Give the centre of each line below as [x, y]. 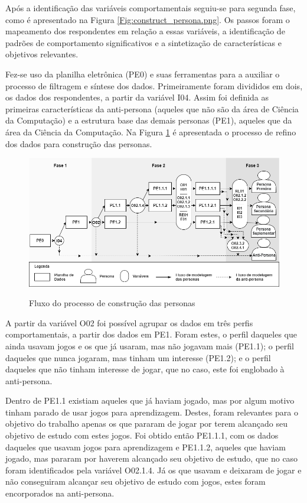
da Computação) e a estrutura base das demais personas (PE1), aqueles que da [149, 120]
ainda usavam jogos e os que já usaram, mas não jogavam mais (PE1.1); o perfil [150, 345]
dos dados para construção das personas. [79, 143]
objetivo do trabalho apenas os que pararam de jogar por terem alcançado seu [147, 424]
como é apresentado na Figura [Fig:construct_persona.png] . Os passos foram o [148, 19]
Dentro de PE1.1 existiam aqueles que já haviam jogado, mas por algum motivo [150, 400]
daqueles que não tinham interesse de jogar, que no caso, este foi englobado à [145, 369]
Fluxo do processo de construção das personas [112, 303]
